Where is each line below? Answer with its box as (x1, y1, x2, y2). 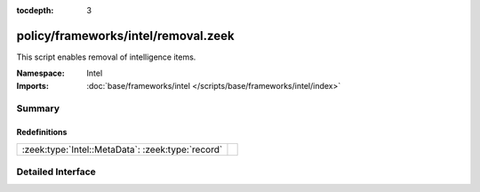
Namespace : (16, 68, 66, 79)
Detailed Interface (16, 165, 97, 178)
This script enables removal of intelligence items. (16, 52, 196, 62)
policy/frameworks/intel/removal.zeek (16, 28, 235, 44)
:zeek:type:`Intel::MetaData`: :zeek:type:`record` (21, 143, 223, 156)
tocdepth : (16, 5, 54, 15)
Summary (16, 102, 60, 115)
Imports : (16, 80, 49, 91)
